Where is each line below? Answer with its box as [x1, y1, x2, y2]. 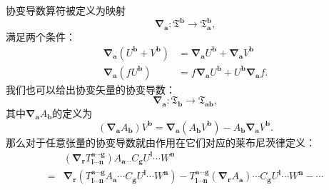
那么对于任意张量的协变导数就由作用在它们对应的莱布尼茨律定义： [6, 134, 315, 149]
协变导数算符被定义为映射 [6, 3, 126, 17]
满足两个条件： [6, 29, 76, 44]
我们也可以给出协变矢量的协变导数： [6, 81, 176, 96]
